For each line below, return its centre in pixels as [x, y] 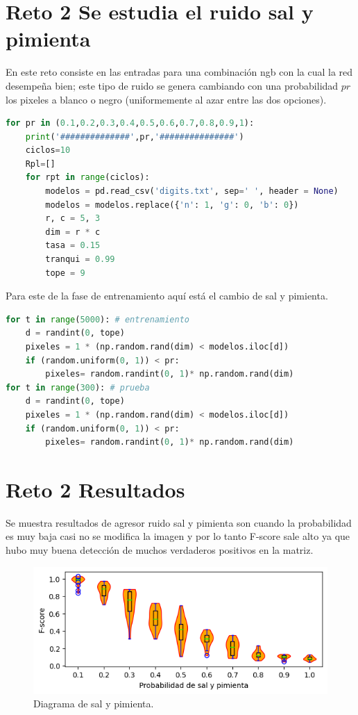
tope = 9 [65, 273]
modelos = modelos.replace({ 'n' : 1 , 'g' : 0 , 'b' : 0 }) [172, 205]
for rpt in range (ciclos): [87, 178]
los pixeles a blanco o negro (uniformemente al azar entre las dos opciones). [166, 99]
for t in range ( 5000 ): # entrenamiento [97, 319]
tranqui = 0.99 [80, 260]
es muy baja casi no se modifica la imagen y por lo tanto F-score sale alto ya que [178, 536]
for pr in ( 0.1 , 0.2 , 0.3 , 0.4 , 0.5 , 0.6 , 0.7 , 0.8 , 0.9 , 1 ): [130, 123]
